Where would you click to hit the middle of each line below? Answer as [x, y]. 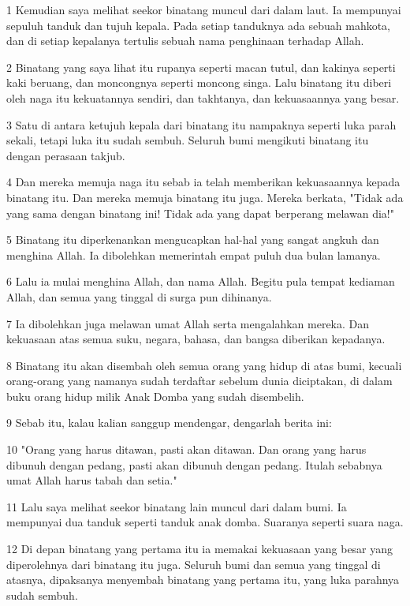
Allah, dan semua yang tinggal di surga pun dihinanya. [139, 296]
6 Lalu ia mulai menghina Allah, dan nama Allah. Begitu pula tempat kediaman [201, 281]
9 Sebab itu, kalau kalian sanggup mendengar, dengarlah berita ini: [169, 423]
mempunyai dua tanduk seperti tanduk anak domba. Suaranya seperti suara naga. [205, 522]
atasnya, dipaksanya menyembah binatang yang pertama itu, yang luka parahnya [203, 580]
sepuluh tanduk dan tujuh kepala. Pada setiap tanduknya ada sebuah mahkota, [199, 25]
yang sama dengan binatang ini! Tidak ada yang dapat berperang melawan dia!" [200, 213]
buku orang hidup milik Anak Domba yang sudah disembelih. [155, 396]
